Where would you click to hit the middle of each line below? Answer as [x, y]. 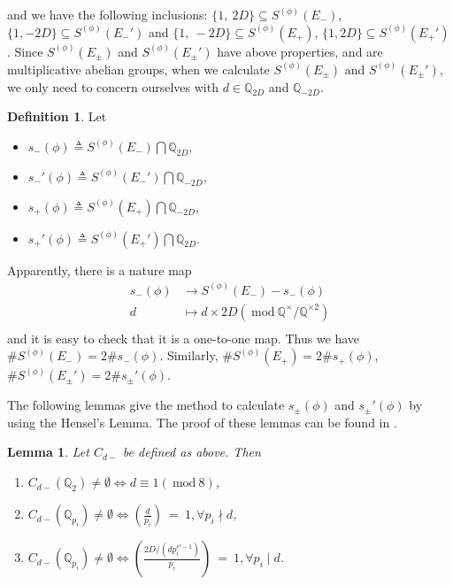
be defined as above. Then [192, 452]
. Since [25, 51]
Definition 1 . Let [57, 116]
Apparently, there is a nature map [100, 269]
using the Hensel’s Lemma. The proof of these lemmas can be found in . [202, 422]
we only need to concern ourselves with [113, 86]
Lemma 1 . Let [48, 452]
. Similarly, [189, 355]
